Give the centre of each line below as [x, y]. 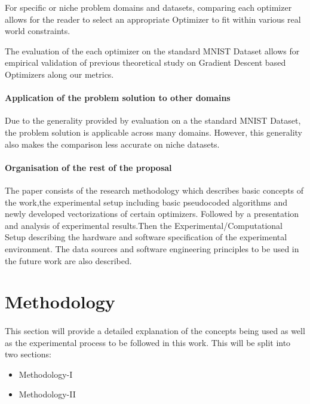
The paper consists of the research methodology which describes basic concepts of [154, 190]
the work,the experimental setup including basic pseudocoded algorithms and [146, 202]
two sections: [28, 354]
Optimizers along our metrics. [59, 74]
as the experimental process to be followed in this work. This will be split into [148, 342]
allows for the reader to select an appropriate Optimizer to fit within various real [153, 19]
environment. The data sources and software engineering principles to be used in [152, 248]
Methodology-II [47, 394]
